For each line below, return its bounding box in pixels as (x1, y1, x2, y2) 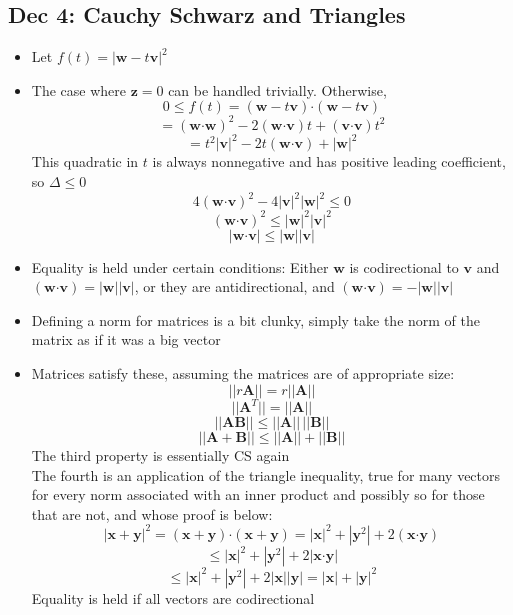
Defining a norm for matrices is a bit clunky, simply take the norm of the (31, 309, 480, 330)
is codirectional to (349, 256, 459, 277)
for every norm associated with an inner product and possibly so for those (31, 484, 485, 505)
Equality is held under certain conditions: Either (31, 256, 329, 277)
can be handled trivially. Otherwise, (168, 79, 387, 100)
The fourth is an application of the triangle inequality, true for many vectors (31, 464, 501, 485)
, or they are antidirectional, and (134, 276, 335, 297)
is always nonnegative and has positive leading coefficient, (152, 151, 506, 172)
